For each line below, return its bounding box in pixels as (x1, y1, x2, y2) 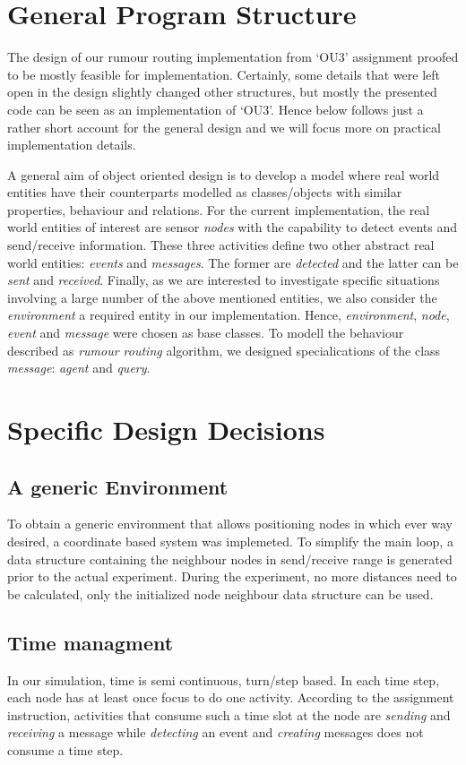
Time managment (7, 628, 174, 656)
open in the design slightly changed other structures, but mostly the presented (7, 82, 437, 101)
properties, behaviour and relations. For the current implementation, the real (7, 200, 430, 219)
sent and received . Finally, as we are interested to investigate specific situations (7, 271, 440, 289)
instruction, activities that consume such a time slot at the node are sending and (7, 705, 451, 724)
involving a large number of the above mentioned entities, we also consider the (7, 288, 437, 306)
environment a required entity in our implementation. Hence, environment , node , (7, 305, 450, 324)
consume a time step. (7, 740, 124, 759)
